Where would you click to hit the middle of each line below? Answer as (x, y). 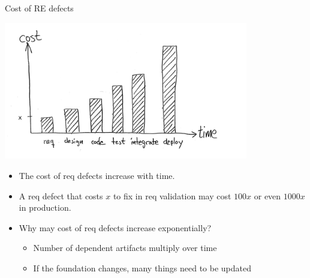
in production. (45, 207)
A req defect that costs (61, 195)
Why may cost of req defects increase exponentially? (115, 227)
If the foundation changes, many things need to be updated (142, 267)
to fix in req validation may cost (172, 195)
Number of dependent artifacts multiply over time (125, 248)
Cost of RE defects (39, 8)
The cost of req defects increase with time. (97, 175)
